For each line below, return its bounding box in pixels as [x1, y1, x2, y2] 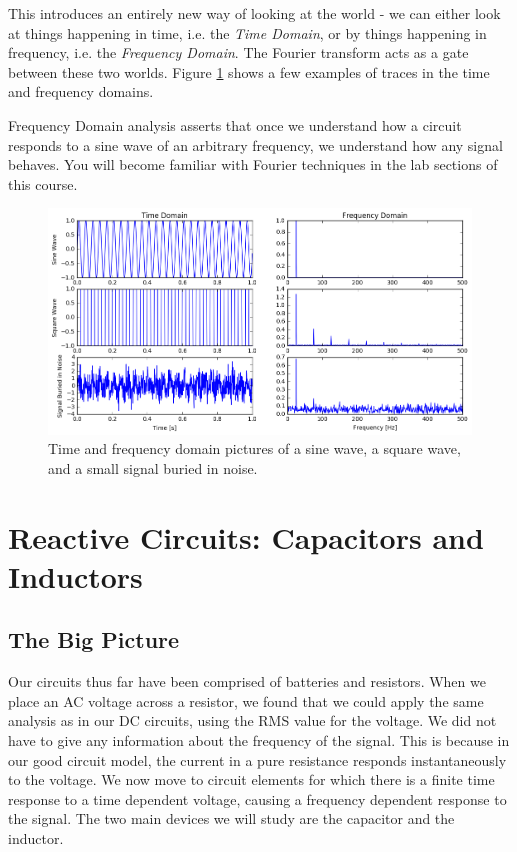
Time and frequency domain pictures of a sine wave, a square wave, [48, 438, 461, 459]
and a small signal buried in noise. [48, 457, 258, 478]
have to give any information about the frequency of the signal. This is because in [8, 729, 510, 750]
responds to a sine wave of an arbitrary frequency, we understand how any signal [8, 134, 503, 155]
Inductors [8, 555, 143, 596]
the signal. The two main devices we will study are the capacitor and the [8, 808, 455, 829]
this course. [8, 173, 78, 194]
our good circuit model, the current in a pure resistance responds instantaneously [8, 749, 507, 770]
